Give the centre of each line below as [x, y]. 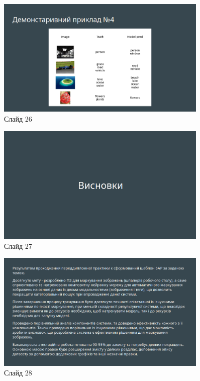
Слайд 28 [18, 373]
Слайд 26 [18, 119]
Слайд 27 [18, 246]
